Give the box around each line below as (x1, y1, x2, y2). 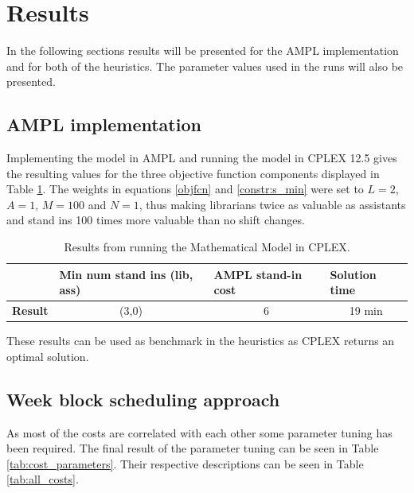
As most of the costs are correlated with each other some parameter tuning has (6, 424, 393, 441)
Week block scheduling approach (6, 386, 280, 411)
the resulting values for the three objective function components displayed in (6, 165, 380, 181)
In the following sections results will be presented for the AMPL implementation (6, 42, 399, 59)
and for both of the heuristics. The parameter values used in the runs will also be (6, 57, 404, 74)
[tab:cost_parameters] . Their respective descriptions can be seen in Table (6, 455, 364, 472)
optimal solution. (6, 347, 89, 364)
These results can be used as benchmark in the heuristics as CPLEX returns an (6, 332, 395, 349)
